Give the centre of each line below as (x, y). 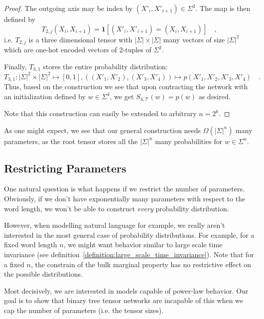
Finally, (15, 66)
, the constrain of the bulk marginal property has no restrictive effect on (141, 264)
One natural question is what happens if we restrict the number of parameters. (124, 189)
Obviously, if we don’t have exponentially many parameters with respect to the (125, 199)
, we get (122, 96)
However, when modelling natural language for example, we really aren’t (115, 225)
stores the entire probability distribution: (105, 66)
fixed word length (31, 244)
